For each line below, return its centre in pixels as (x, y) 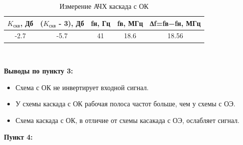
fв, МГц (130, 23)
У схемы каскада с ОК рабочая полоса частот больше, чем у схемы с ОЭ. (125, 104)
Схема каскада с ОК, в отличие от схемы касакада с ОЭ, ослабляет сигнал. (127, 120)
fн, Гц (101, 23)
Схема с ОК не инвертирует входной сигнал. (82, 87)
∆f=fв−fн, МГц (175, 23)
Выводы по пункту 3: (38, 71)
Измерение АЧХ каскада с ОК (104, 6)
